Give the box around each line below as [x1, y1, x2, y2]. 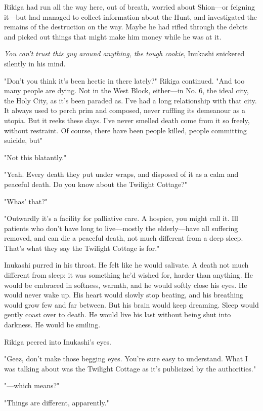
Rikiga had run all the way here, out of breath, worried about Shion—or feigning [4, 2, 255, 12]
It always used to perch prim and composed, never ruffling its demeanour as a [4, 105, 245, 116]
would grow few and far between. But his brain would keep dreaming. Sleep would [4, 299, 259, 310]
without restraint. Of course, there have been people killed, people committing [4, 125, 247, 135]
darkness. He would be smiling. [4, 319, 101, 330]
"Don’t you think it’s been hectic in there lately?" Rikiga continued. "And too [4, 75, 245, 86]
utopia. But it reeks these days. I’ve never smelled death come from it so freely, [4, 115, 250, 125]
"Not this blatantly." [4, 152, 67, 162]
